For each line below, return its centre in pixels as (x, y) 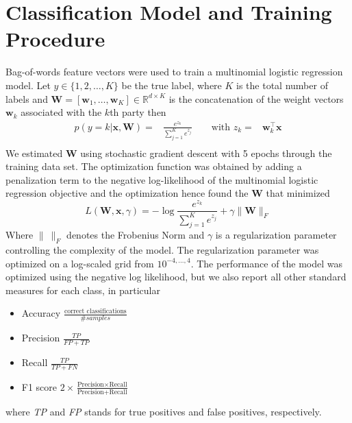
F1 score (39, 386)
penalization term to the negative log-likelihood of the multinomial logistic (162, 179)
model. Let (28, 85)
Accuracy (41, 313)
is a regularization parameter (276, 235)
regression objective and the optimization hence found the (127, 193)
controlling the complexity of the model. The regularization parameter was (162, 250)
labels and (27, 98)
